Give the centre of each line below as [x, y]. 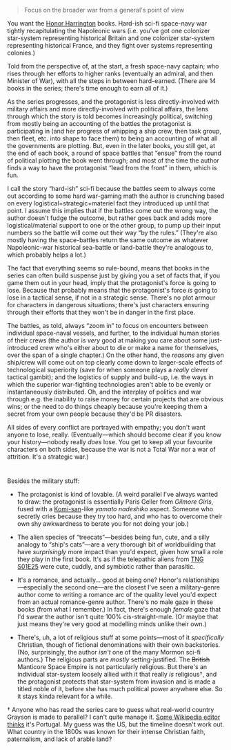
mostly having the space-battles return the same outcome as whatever [108, 240]
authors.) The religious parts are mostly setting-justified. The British [113, 659]
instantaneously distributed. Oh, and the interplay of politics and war [104, 392]
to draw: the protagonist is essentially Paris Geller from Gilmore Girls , [115, 502]
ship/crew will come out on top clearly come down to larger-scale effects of [115, 362]
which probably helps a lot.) [47, 255]
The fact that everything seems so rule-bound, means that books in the [109, 268]
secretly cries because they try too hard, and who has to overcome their [120, 516]
